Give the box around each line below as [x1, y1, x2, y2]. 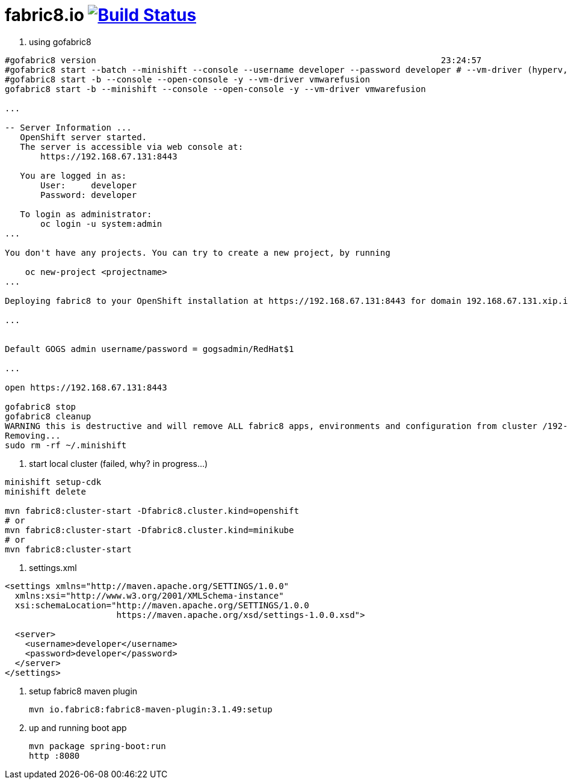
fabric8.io [5, 5, 84, 25]
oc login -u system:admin [40, 218, 162, 229]
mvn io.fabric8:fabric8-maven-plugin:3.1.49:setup [29, 704, 273, 714]
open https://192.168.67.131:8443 [5, 382, 167, 392]
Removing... [5, 430, 61, 440]
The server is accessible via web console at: [20, 141, 244, 152]
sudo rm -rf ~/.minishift [5, 440, 127, 450]
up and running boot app [29, 722, 127, 733]
